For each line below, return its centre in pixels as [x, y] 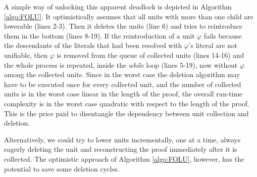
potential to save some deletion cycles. [62, 168]
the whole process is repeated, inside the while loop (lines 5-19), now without [121, 65]
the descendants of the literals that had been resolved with [93, 45]
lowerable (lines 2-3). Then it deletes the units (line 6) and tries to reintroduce [123, 26]
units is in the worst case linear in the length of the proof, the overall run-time [123, 94]
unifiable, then [26, 55]
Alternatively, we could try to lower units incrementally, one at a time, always [122, 139]
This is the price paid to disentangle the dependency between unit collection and [127, 113]
